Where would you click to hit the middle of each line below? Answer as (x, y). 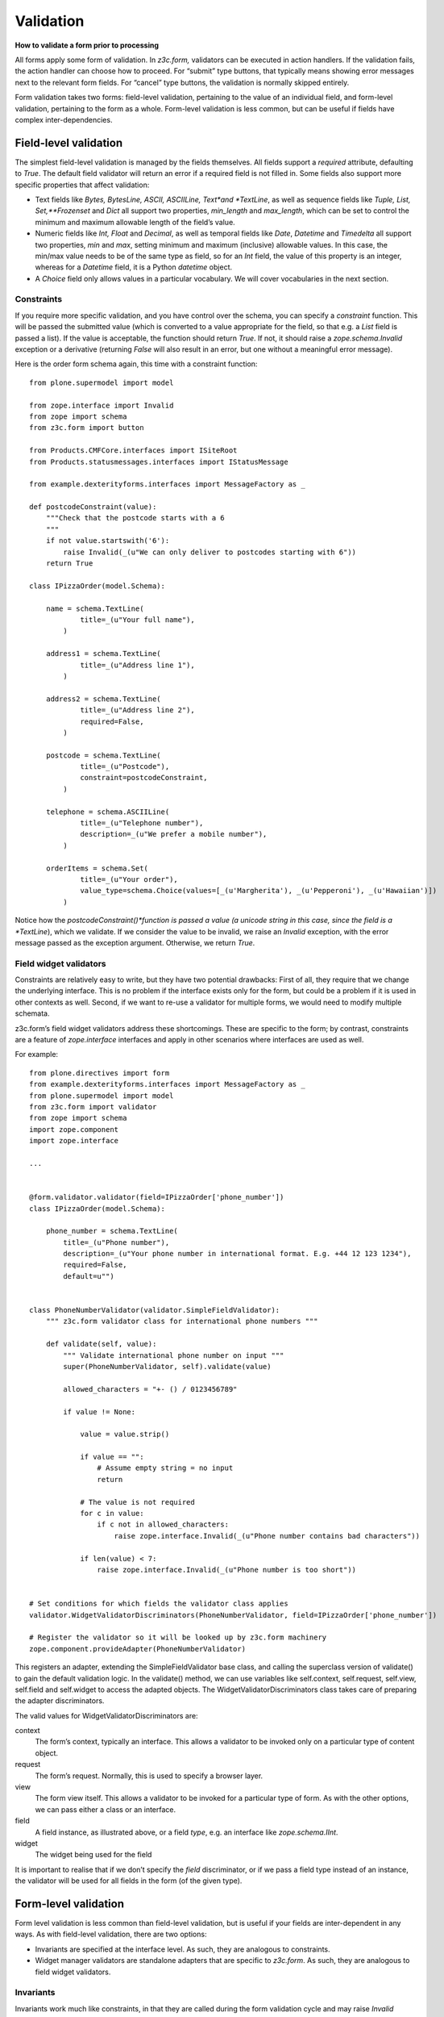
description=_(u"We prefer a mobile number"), (174, 834)
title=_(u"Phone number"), (116, 1242)
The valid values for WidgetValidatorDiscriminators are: (106, 1715)
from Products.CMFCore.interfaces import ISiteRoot (133, 451)
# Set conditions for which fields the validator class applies (159, 1604)
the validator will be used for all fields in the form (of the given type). (129, 1881)
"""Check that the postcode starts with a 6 (135, 518)
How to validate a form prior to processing (87, 45)
